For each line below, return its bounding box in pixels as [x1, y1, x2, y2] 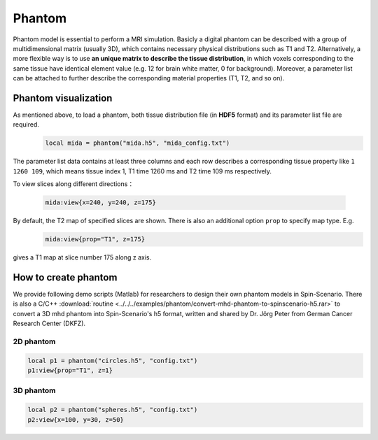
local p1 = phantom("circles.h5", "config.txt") [27, 357, 198, 364]
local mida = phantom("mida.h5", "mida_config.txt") [45, 139, 230, 147]
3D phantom [13, 385, 56, 395]
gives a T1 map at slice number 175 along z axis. [13, 253, 152, 262]
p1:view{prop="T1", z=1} [27, 367, 113, 374]
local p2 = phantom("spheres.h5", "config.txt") [27, 406, 198, 414]
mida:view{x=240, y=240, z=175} [45, 199, 157, 206]
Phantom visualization [13, 92, 113, 104]
